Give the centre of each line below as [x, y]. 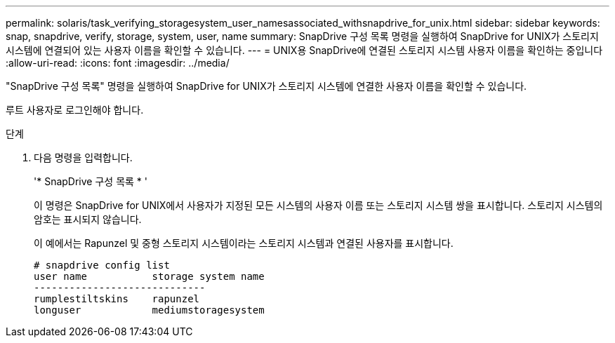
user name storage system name [149, 276]
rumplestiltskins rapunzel [117, 299]
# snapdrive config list [102, 265]
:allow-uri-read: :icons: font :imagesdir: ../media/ [118, 63]
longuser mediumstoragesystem [149, 310]
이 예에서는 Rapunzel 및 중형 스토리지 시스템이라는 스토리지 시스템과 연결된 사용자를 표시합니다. [244, 243]
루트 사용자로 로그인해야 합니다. [75, 110]
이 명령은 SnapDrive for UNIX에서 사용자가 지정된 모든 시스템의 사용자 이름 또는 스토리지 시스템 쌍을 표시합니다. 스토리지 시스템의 [318, 205]
